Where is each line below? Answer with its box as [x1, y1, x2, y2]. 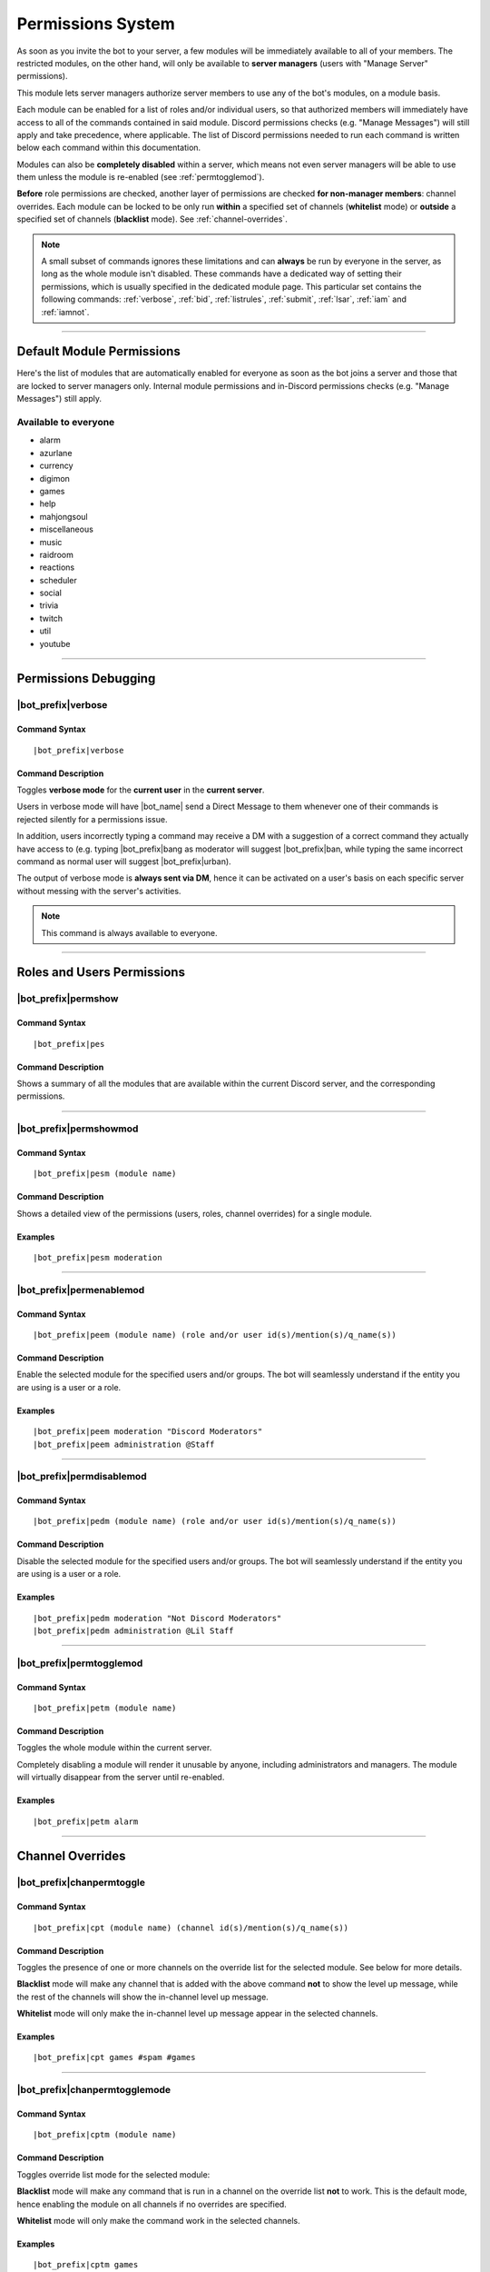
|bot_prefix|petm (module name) [33, 1703, 177, 1713]
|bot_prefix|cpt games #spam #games [33, 2052, 196, 2063]
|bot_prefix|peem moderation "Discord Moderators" [33, 1427, 263, 1437]
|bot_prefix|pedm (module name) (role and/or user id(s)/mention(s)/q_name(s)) [33, 1516, 397, 1527]
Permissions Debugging [16, 671, 156, 686]
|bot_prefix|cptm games [33, 2259, 139, 2270]
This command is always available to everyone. [41, 927, 218, 938]
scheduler [39, 574, 77, 585]
